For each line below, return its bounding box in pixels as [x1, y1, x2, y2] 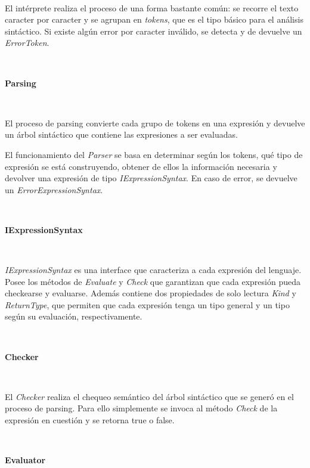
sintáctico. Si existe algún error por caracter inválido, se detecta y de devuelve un [5, 24, 302, 37]
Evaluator [5, 454, 46, 466]
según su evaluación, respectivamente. [5, 310, 142, 323]
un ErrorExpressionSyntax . [5, 183, 103, 196]
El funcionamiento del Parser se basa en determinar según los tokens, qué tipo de [5, 148, 303, 160]
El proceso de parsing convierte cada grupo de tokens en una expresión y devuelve [5, 116, 305, 129]
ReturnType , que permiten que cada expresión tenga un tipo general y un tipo [5, 298, 290, 311]
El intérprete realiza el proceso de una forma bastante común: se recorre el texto [5, 1, 299, 14]
